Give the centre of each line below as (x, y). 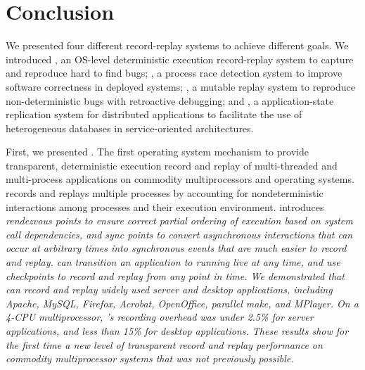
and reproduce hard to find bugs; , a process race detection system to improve (174, 73)
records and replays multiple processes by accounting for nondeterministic (165, 193)
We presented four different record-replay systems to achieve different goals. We (177, 45)
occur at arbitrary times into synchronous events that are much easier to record (176, 248)
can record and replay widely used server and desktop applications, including (169, 289)
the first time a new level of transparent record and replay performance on (164, 344)
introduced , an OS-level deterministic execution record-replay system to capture (180, 59)
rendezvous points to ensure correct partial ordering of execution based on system (179, 221)
